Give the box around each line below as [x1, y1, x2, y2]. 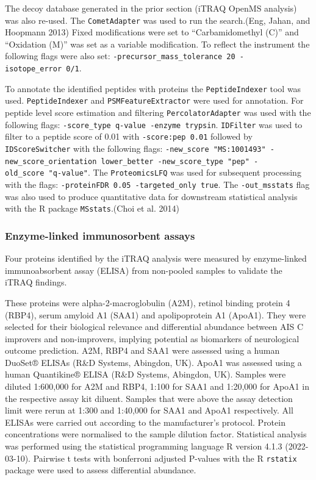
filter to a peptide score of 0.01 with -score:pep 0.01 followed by [5, 130, 253, 143]
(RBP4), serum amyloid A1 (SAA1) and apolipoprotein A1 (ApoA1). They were [5, 308, 306, 321]
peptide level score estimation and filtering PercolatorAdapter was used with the [5, 106, 311, 119]
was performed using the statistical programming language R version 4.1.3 [5, 440, 282, 453]
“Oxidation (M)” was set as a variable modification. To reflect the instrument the [5, 37, 310, 50]
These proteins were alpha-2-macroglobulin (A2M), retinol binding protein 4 [5, 296, 290, 309]
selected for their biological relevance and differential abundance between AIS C [5, 320, 304, 333]
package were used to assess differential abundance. [5, 464, 196, 476]
